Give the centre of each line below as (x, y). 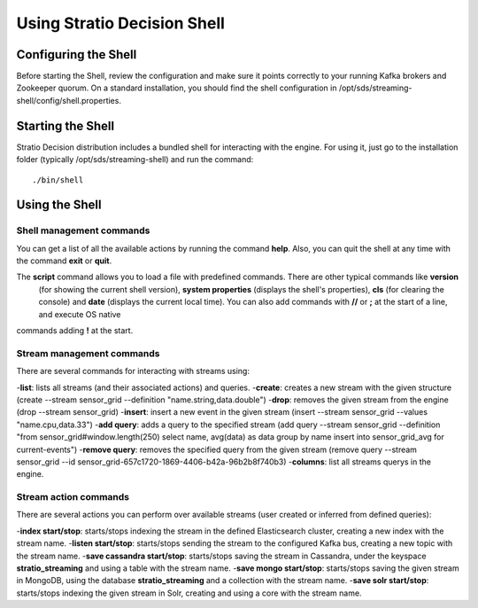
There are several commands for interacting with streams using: (133, 371)
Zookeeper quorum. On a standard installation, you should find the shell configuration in (177, 88)
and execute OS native (80, 314)
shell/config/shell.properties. (69, 100)
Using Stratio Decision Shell (121, 23)
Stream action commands (73, 497)
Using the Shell (59, 205)
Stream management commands (88, 353)
